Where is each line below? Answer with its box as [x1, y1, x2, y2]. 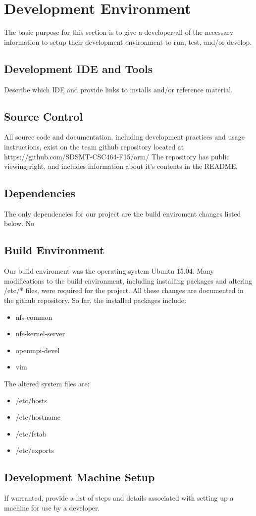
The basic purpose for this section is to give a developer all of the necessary [4, 27, 234, 37]
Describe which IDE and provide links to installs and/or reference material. [4, 84, 233, 94]
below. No [4, 218, 35, 228]
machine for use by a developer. [4, 502, 100, 513]
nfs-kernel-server [15, 328, 65, 339]
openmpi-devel [15, 345, 60, 355]
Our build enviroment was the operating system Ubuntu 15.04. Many [4, 266, 214, 276]
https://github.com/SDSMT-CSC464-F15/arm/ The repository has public [4, 151, 230, 161]
